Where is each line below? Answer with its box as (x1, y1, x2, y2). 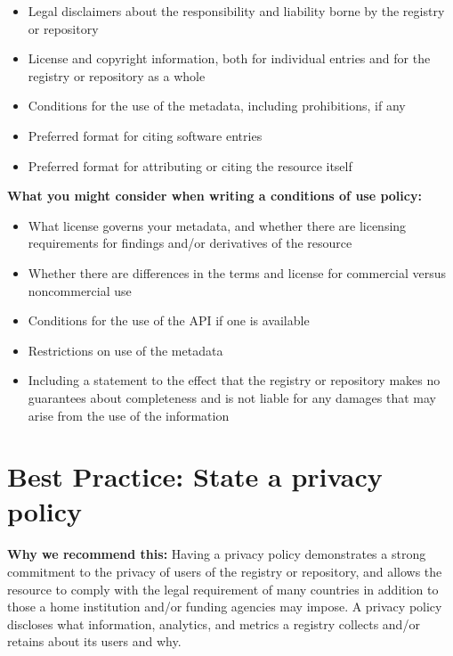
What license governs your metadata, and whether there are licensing (28, 216, 407, 234)
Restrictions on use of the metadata (28, 340, 223, 359)
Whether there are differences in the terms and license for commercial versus (28, 263, 447, 282)
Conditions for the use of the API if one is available (28, 311, 310, 330)
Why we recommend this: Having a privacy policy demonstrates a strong (7, 545, 426, 563)
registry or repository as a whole (28, 66, 206, 85)
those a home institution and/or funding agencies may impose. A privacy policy (7, 597, 442, 616)
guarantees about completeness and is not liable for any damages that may (28, 388, 436, 406)
